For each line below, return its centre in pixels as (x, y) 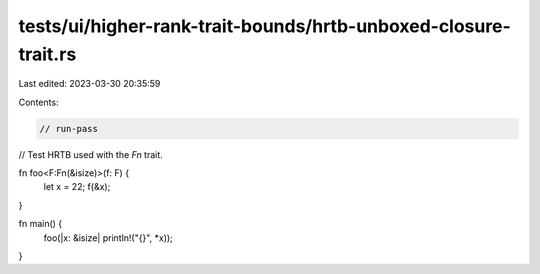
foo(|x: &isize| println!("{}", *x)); (108, 237)
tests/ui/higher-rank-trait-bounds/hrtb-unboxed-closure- (264, 26)
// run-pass (69, 128)
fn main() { (40, 224)
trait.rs (47, 54)
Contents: (38, 102)
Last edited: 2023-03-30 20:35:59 (89, 84)
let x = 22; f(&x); (77, 187)
